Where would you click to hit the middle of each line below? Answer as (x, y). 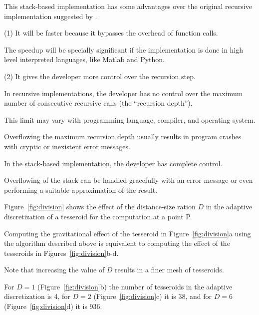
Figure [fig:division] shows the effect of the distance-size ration (100, 207)
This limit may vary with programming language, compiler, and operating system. (130, 119)
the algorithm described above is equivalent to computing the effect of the (117, 243)
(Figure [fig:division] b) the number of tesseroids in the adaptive (135, 286)
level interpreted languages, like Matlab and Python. (84, 59)
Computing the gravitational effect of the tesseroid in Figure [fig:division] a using (128, 233)
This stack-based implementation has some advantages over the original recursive (128, 6)
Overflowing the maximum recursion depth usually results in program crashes (123, 136)
